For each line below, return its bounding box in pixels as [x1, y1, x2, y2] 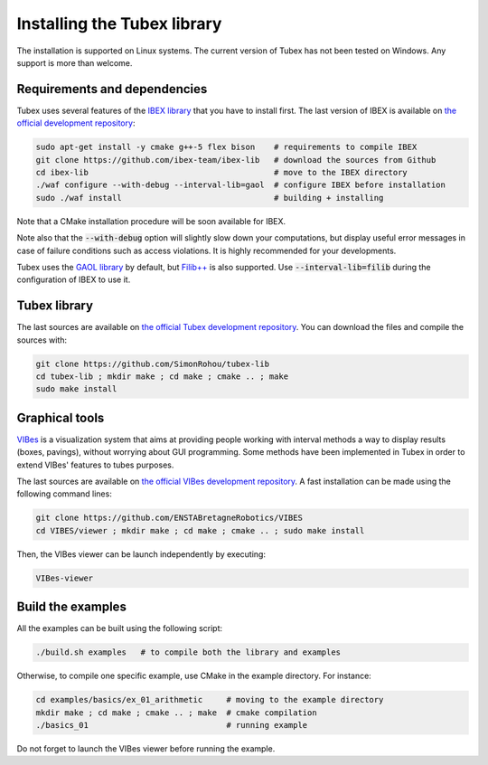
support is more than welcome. [16, 57, 133, 68]
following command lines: [16, 488, 112, 499]
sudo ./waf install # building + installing [35, 193, 384, 203]
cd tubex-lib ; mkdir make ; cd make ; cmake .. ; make [35, 372, 289, 382]
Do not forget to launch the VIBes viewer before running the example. [16, 743, 276, 754]
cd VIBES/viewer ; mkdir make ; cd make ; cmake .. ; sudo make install [35, 525, 365, 535]
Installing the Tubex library [16, 14, 222, 33]
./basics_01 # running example [35, 720, 308, 731]
